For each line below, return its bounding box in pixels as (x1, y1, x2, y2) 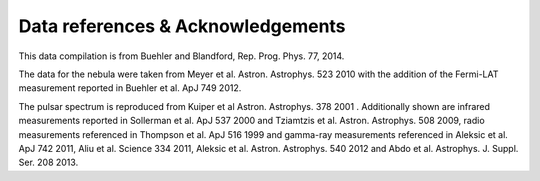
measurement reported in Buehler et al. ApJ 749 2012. (18, 82, 242, 94)
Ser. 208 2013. (18, 156, 79, 169)
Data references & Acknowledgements (18, 15, 346, 37)
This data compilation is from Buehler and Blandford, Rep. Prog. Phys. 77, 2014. (18, 50, 345, 62)
